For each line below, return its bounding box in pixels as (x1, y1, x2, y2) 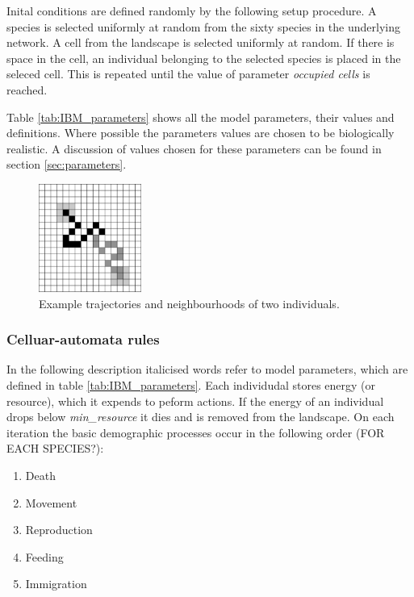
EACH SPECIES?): (6, 440, 104, 457)
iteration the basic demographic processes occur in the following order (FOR (6, 424, 385, 440)
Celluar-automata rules (6, 329, 160, 349)
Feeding (25, 548, 64, 565)
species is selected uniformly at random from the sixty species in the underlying (6, 18, 400, 35)
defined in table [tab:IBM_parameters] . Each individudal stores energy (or (6, 377, 376, 394)
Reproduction (25, 521, 93, 538)
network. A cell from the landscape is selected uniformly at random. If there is (6, 34, 395, 51)
